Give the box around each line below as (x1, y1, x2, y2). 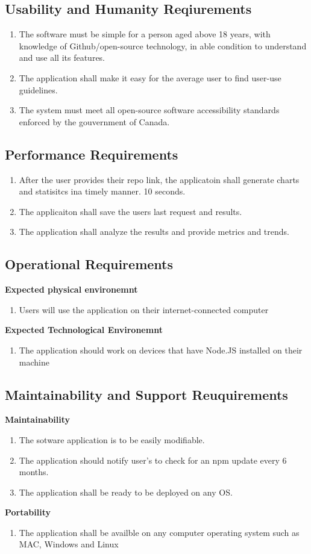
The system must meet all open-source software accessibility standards (19, 104, 280, 116)
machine (19, 355, 49, 368)
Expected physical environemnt (5, 283, 138, 296)
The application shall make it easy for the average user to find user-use (19, 71, 281, 84)
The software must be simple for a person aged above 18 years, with (19, 28, 271, 40)
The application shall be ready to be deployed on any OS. (19, 485, 233, 498)
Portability (5, 506, 51, 518)
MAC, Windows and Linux (19, 538, 119, 550)
